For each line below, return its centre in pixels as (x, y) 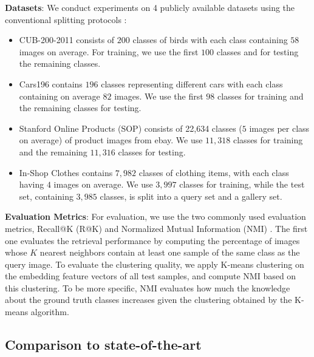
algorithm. (50, 312)
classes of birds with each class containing (210, 40)
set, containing (46, 196)
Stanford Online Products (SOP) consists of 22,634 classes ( (131, 128)
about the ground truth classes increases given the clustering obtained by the (148, 300)
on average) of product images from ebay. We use (111, 140)
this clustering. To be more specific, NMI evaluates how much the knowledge (148, 287)
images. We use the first (159, 96)
